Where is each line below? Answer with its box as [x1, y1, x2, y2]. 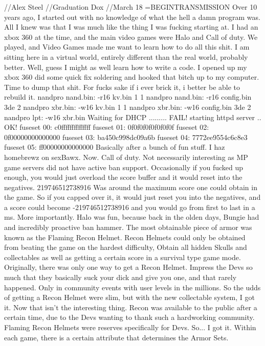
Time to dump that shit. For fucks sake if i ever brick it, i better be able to [4, 81, 240, 92]
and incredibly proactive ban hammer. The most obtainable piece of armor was [4, 222, 252, 233]
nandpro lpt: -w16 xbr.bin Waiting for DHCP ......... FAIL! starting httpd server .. [4, 111, 261, 122]
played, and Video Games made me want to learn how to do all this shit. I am [4, 41, 250, 52]
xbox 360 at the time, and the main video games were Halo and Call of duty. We [4, 31, 258, 42]
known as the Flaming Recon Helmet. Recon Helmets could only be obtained [4, 232, 246, 242]
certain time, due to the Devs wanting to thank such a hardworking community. [4, 312, 255, 322]
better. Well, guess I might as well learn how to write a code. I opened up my [4, 61, 247, 72]
